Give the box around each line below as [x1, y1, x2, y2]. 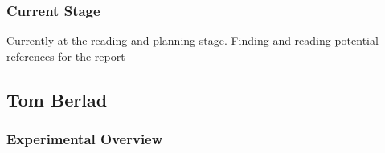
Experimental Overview [6, 129, 163, 149]
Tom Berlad [6, 87, 108, 111]
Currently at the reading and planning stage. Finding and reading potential [6, 32, 379, 49]
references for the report [6, 47, 125, 64]
